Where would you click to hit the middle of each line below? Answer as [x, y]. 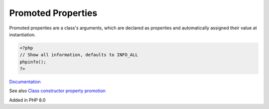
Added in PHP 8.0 [27, 100]
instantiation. [22, 34]
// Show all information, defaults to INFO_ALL [79, 55]
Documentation [25, 82]
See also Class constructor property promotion [57, 91]
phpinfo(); [33, 62]
